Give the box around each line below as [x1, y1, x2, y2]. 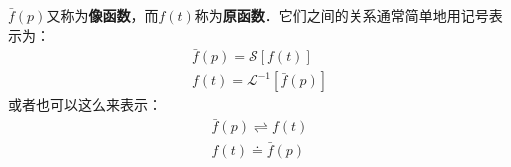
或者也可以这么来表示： [8, 94, 162, 115]
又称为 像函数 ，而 [46, 5, 159, 25]
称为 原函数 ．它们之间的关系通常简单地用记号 [194, 5, 489, 25]
